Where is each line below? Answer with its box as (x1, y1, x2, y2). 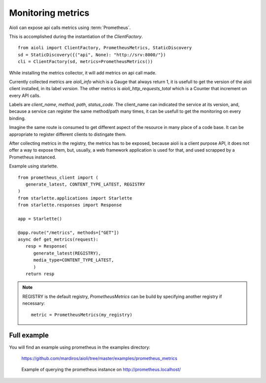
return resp (25, 271, 55, 277)
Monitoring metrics (9, 7, 90, 18)
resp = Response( (25, 244, 67, 249)
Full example (9, 331, 49, 340)
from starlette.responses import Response (18, 202, 122, 208)
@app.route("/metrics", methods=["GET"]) (18, 229, 119, 235)
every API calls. (9, 93, 41, 98)
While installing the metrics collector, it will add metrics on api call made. (9, 69, 157, 76)
